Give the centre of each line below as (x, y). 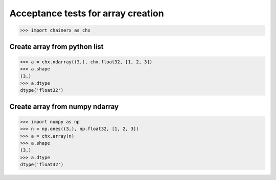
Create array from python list (56, 47)
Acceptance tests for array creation (87, 13)
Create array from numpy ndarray (64, 106)
